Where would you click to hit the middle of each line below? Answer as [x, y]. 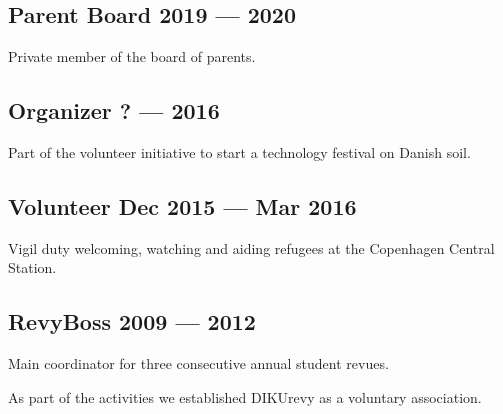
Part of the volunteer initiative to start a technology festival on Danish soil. [239, 152]
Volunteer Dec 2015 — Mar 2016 [182, 205]
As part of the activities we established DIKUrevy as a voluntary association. [245, 396]
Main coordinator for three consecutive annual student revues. [198, 363]
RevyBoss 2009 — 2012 [132, 321]
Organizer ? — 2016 [114, 110]
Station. [32, 267]
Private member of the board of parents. [132, 56]
